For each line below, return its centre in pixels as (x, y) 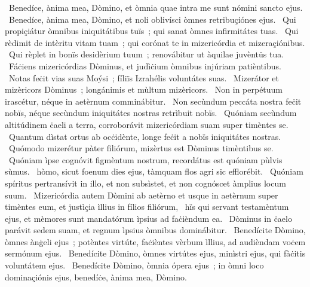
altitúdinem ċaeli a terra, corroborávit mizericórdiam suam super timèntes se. (147, 124)
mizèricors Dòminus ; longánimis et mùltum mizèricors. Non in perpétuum (144, 89)
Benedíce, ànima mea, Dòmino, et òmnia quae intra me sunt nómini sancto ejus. (156, 7)
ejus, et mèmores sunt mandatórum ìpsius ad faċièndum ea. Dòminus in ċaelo (148, 218)
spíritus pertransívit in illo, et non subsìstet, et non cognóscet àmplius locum (145, 183)
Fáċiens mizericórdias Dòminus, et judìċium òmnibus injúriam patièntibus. (145, 65)
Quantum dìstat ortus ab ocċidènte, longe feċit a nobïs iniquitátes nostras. (145, 136)
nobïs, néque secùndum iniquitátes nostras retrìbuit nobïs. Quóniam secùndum (151, 113)
